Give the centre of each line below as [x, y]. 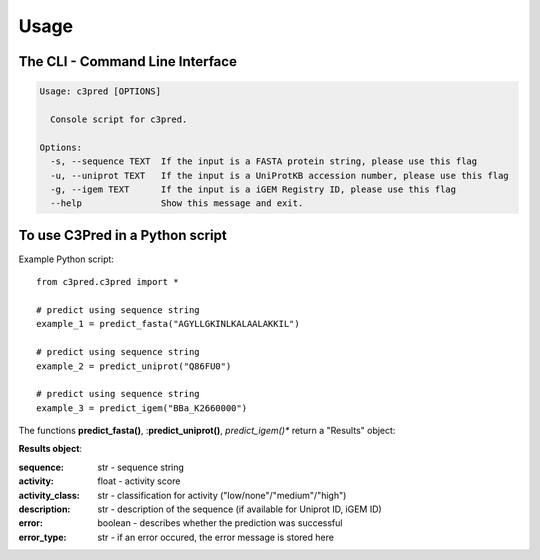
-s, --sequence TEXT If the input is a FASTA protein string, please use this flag [264, 161]
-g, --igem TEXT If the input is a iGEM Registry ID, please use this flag [253, 189]
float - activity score [139, 481]
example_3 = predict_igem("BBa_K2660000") [142, 408]
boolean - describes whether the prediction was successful [220, 523]
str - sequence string [141, 467]
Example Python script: [66, 259]
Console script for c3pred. [119, 119]
